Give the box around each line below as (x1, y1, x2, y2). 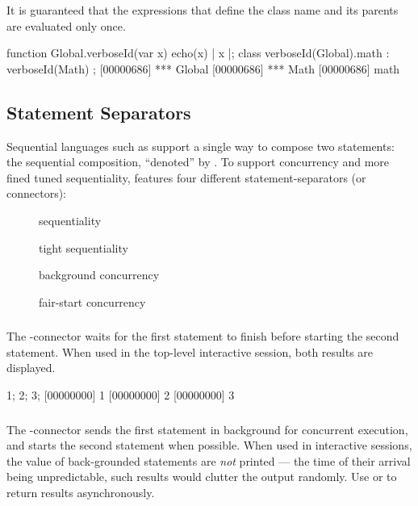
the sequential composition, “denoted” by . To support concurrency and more (6, 153, 390, 170)
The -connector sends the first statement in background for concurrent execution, (6, 420, 408, 437)
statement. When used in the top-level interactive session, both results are (6, 343, 374, 360)
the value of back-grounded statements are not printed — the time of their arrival (6, 452, 411, 469)
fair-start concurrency (39, 293, 146, 310)
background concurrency (39, 266, 160, 283)
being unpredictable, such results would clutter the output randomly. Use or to (6, 468, 397, 485)
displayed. (6, 359, 56, 376)
